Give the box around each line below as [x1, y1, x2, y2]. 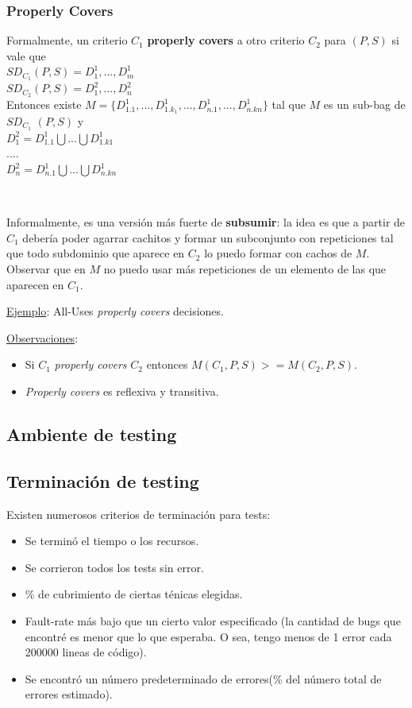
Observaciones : [6, 329, 79, 346]
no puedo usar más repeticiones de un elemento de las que [103, 261, 387, 277]
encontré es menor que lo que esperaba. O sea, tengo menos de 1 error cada [25, 628, 392, 644]
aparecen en [6, 276, 64, 292]
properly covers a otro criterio [147, 32, 305, 48]
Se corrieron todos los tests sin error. [25, 559, 204, 575]
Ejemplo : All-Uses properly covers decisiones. [6, 303, 224, 319]
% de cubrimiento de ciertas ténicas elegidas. [25, 586, 243, 602]
